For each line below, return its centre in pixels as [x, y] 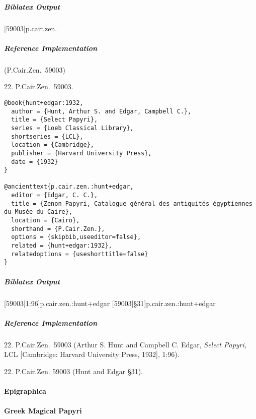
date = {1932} [35, 162]
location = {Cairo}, [46, 221]
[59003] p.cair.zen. [31, 28]
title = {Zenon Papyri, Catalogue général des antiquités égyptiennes [132, 203]
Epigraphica [25, 391]
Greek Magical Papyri [43, 411]
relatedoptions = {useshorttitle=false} [80, 254]
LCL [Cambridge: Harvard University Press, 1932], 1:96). [92, 354]
